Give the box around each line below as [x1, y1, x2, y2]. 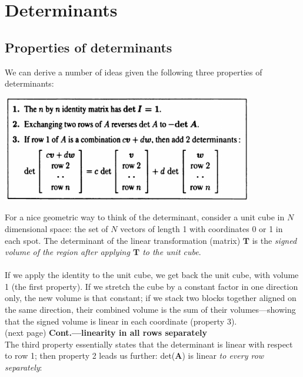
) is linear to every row [182, 349, 264, 362]
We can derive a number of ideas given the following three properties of [5, 65, 262, 78]
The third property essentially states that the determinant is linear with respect [5, 338, 293, 350]
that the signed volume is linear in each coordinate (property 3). [5, 315, 237, 327]
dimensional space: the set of [5, 222, 108, 234]
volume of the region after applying [5, 246, 130, 258]
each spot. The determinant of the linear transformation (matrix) [5, 234, 241, 246]
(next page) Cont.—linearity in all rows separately [5, 326, 207, 339]
